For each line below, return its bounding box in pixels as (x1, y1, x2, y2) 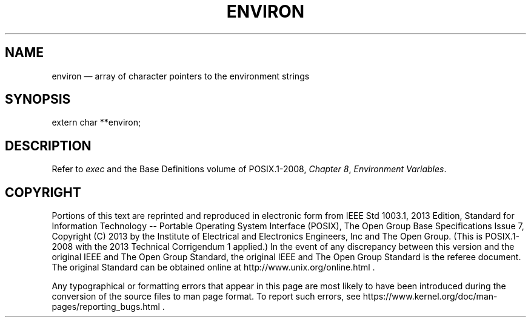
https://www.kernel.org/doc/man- (362, 291, 498, 302)
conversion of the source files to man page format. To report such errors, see (52, 291, 361, 302)
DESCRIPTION (5, 138, 92, 153)
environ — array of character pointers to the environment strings (52, 70, 310, 81)
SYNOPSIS (5, 92, 71, 107)
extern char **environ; (52, 117, 141, 128)
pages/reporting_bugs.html (52, 301, 160, 312)
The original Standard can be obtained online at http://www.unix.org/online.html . (52, 262, 375, 273)
